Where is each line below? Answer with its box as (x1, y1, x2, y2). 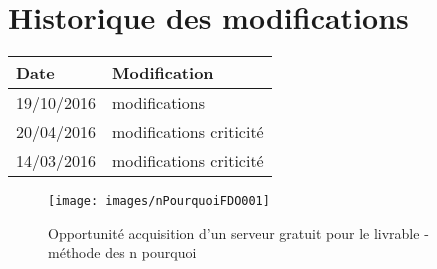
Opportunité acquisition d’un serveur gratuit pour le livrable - (48, 222, 429, 243)
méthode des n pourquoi (48, 242, 197, 263)
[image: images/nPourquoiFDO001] (48, 194, 270, 209)
